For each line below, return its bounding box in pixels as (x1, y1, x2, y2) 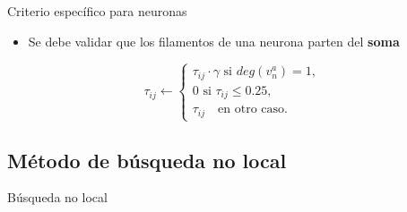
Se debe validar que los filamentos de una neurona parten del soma (28, 31, 400, 50)
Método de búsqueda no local (7, 146, 287, 174)
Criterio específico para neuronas (7, 2, 187, 20)
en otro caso (218, 103, 285, 116)
